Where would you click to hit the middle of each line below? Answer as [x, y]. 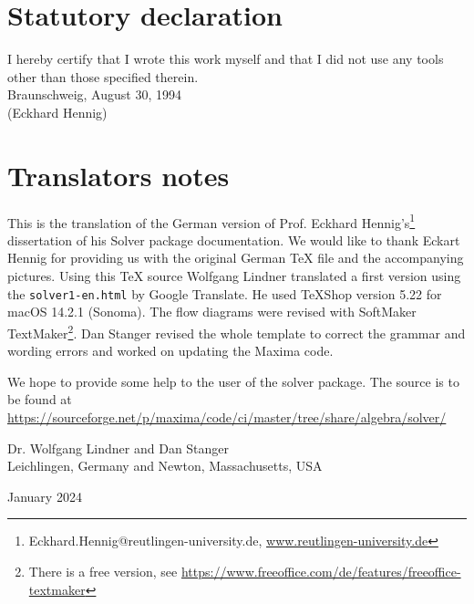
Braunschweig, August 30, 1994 [94, 94]
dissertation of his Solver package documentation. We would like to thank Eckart [234, 240]
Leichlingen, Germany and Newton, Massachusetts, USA [165, 466]
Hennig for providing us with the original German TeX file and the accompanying [236, 258]
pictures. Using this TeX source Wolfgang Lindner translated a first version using [234, 276]
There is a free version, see [103, 571]
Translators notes [118, 175]
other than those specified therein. [103, 76]
